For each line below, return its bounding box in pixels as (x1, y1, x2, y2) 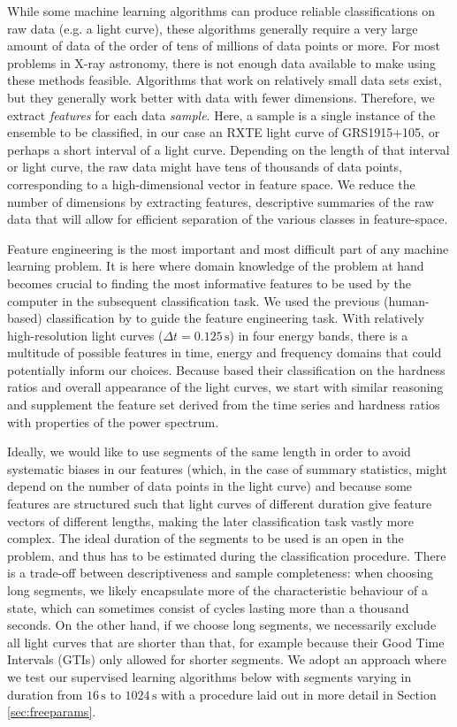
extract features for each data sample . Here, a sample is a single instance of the (7, 105, 436, 124)
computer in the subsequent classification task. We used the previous (7, 291, 380, 310)
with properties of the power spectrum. (7, 412, 219, 431)
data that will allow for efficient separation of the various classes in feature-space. (7, 210, 448, 228)
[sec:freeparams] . (7, 702, 96, 721)
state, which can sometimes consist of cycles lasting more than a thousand (7, 598, 409, 616)
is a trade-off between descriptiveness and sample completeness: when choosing (7, 563, 434, 582)
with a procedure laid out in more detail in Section (161, 685, 437, 703)
